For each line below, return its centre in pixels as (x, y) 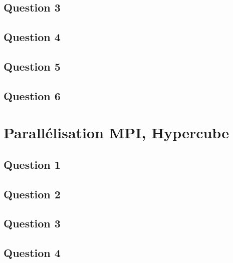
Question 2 (32, 194)
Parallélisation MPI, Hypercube (116, 133)
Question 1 (32, 164)
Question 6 (32, 95)
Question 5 (32, 66)
